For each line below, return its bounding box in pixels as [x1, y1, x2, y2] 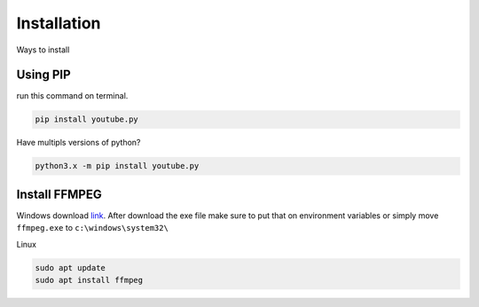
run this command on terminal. [16, 91, 129, 101]
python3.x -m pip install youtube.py [35, 161, 200, 171]
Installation [16, 13, 101, 33]
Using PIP [16, 67, 71, 83]
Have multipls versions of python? [16, 138, 141, 148]
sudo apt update [35, 263, 106, 272]
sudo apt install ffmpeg [35, 275, 144, 286]
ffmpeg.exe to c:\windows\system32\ [16, 223, 169, 233]
